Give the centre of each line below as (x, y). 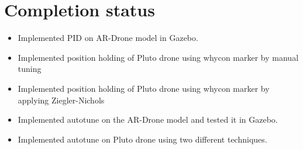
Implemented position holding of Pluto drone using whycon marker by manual (158, 57)
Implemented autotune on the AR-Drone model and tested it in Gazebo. (148, 119)
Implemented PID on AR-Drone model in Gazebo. (108, 38)
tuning (30, 69)
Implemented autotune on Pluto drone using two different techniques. (142, 139)
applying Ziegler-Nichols (61, 100)
